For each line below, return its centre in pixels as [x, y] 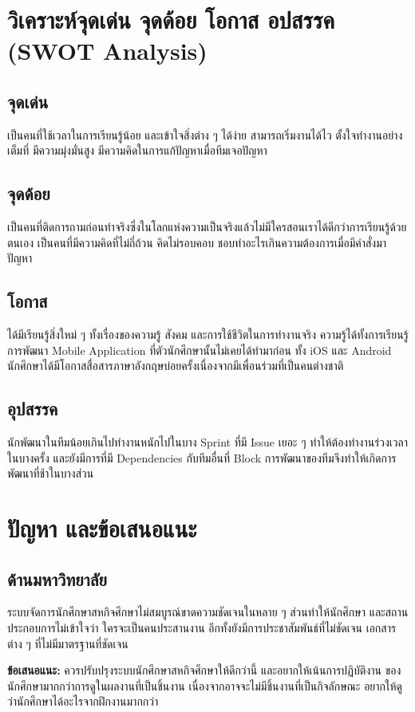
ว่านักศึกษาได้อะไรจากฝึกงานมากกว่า [83, 701]
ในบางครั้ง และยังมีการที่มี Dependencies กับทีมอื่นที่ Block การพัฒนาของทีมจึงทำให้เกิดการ [202, 457]
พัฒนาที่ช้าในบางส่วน [51, 473]
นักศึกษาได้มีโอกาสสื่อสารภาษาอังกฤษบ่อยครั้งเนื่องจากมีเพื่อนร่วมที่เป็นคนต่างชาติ [176, 366]
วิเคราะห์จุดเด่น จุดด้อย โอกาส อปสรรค [171, 20]
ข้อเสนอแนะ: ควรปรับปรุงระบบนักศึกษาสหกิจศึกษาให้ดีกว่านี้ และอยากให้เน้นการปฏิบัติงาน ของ [204, 670]
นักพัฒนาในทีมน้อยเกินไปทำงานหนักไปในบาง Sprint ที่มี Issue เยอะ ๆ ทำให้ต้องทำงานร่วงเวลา [208, 442]
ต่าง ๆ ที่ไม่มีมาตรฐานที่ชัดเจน [68, 643]
